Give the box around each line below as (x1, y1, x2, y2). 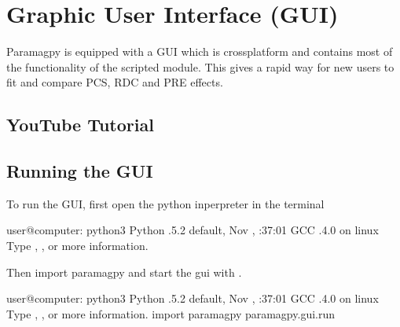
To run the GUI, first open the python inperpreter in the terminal (6, 195, 325, 211)
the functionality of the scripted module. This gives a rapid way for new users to (6, 58, 394, 75)
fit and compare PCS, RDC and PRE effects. (6, 74, 223, 90)
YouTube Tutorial (6, 112, 154, 137)
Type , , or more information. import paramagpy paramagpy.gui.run (6, 305, 336, 321)
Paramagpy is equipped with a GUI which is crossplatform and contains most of (6, 43, 393, 60)
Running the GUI (6, 159, 153, 183)
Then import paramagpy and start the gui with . (6, 263, 242, 280)
